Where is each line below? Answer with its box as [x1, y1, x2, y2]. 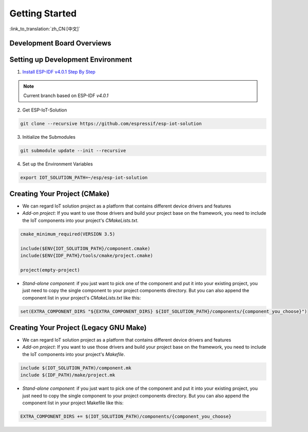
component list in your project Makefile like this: [22, 400, 124, 406]
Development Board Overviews [9, 39, 111, 48]
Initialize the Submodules [22, 134, 75, 140]
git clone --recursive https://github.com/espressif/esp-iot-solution [20, 121, 202, 126]
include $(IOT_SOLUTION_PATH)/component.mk [20, 365, 132, 371]
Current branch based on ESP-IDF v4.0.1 [23, 92, 109, 99]
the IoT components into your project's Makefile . [22, 351, 125, 357]
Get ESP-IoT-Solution [22, 107, 67, 113]
